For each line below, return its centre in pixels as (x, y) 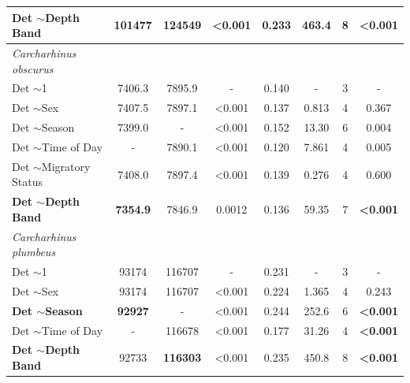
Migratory (66, 166)
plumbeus (34, 252)
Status (27, 182)
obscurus (33, 68)
